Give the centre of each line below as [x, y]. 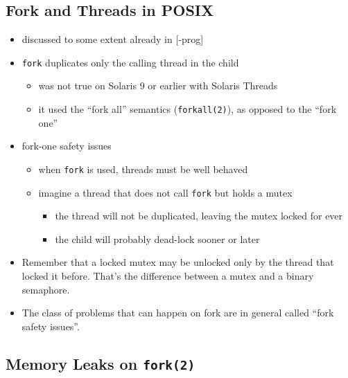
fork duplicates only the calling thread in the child [130, 62]
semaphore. [46, 289]
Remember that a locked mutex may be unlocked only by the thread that [178, 262]
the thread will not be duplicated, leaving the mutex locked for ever [199, 216]
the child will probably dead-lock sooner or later [157, 238]
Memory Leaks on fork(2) [101, 363]
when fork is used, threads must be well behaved [143, 169]
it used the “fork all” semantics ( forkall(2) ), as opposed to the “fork [188, 109]
